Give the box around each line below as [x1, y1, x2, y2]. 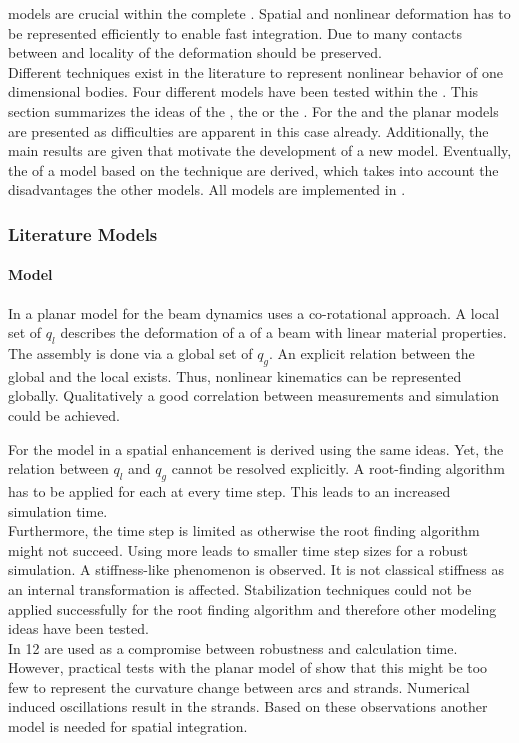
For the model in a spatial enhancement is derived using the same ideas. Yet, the [8, 438, 504, 459]
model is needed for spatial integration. [8, 716, 248, 737]
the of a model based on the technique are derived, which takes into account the [8, 159, 499, 180]
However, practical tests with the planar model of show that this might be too [8, 657, 488, 678]
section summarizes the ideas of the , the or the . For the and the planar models [8, 100, 499, 121]
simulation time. [8, 500, 108, 521]
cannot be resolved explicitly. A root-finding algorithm [171, 458, 505, 479]
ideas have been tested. [8, 618, 149, 639]
